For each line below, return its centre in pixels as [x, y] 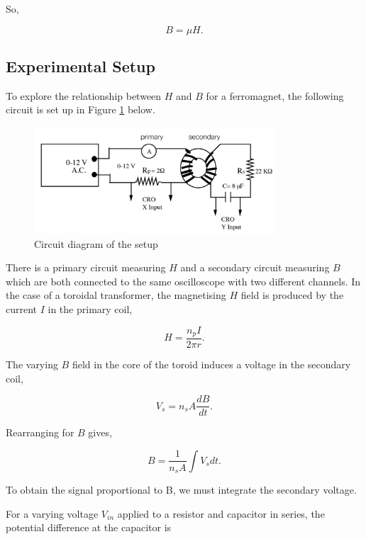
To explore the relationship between [84, 95]
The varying [32, 364]
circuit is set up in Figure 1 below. [81, 109]
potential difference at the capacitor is [89, 527]
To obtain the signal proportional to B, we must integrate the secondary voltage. [181, 489]
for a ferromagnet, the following [275, 95]
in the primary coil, [90, 308]
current [22, 308]
